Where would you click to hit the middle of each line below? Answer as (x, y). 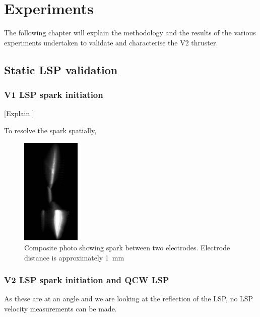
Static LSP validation (61, 69)
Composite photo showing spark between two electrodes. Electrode (127, 247)
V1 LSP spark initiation (54, 95)
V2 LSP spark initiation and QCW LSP (87, 280)
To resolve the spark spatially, (50, 130)
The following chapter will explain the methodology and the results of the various (130, 33)
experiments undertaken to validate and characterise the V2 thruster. (111, 42)
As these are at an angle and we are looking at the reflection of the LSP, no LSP (129, 299)
